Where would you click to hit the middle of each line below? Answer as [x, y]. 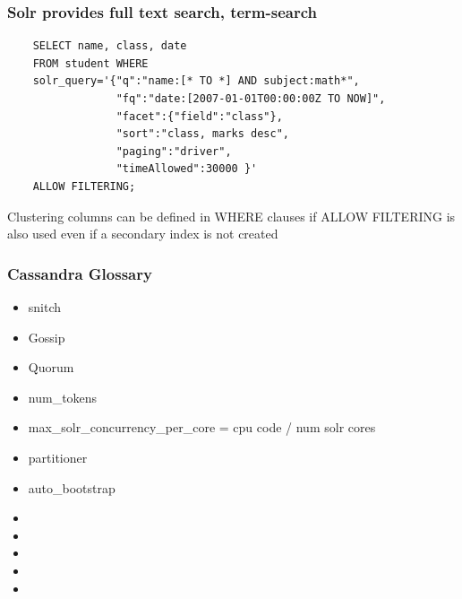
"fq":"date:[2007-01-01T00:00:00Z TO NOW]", [251, 99]
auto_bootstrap [72, 487]
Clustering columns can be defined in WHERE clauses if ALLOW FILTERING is [231, 216]
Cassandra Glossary [80, 273]
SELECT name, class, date [110, 46]
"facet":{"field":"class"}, [199, 116]
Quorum [51, 367]
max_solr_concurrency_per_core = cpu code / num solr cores [202, 427]
